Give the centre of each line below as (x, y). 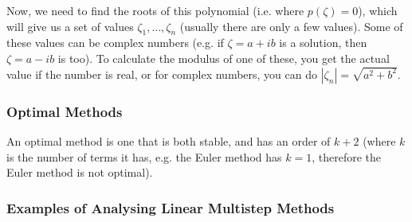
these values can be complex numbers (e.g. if (115, 43)
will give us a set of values (70, 26)
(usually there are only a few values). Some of (291, 26)
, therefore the (346, 156)
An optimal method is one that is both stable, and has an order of (169, 141)
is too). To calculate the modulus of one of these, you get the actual (224, 58)
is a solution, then (323, 43)
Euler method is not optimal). (80, 172)
